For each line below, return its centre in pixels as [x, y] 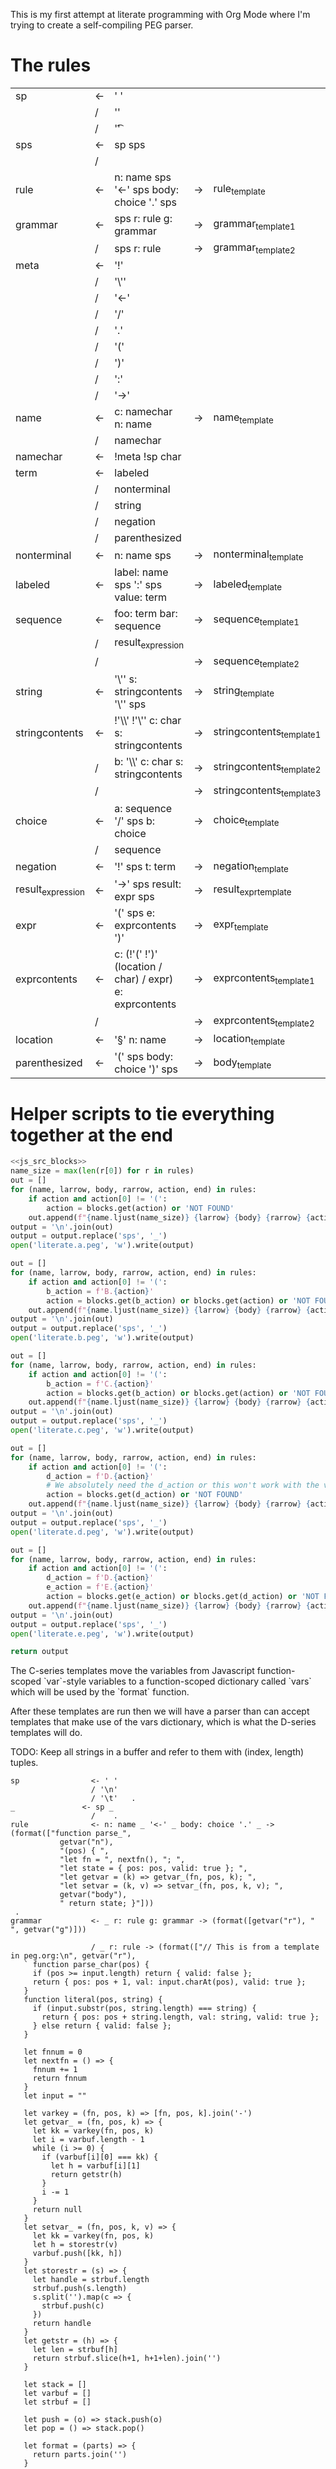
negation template [251, 867]
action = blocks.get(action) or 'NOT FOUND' [140, 1208]
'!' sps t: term [145, 867]
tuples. [24, 1763]
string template [244, 691]
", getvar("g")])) [48, 1930]
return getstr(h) [86, 2175]
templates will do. [46, 1733]
